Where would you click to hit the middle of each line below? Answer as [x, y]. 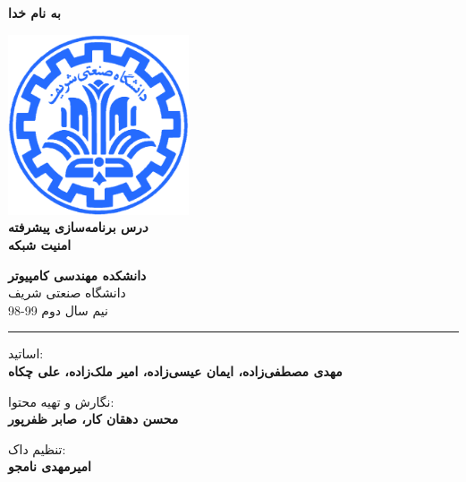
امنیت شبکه [40, 244]
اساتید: [26, 353]
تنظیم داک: [37, 448]
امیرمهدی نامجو [50, 466]
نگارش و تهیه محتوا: [61, 401]
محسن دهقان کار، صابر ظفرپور [93, 419]
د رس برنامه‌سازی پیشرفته [78, 227]
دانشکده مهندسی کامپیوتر [77, 275]
